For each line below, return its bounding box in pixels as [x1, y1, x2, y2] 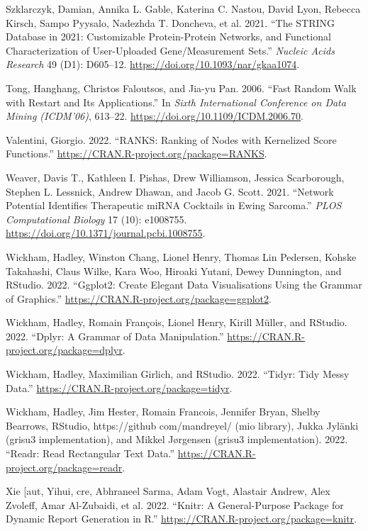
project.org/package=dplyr [6, 342, 123, 357]
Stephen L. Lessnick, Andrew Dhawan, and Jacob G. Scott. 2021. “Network [6, 184, 334, 199]
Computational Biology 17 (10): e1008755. [6, 211, 187, 226]
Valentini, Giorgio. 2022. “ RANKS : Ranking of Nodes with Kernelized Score [6, 132, 337, 147]
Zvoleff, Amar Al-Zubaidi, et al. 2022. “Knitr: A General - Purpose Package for [6, 497, 344, 512]
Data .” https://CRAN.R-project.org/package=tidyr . [6, 380, 233, 395]
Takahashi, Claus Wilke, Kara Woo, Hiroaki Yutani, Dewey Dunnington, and [6, 263, 342, 278]
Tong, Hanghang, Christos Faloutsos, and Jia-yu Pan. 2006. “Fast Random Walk [6, 80, 357, 95]
